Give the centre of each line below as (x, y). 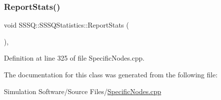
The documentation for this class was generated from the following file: (111, 74)
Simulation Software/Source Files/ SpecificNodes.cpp (83, 91)
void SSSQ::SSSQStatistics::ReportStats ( (67, 25)
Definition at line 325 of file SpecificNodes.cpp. (74, 58)
